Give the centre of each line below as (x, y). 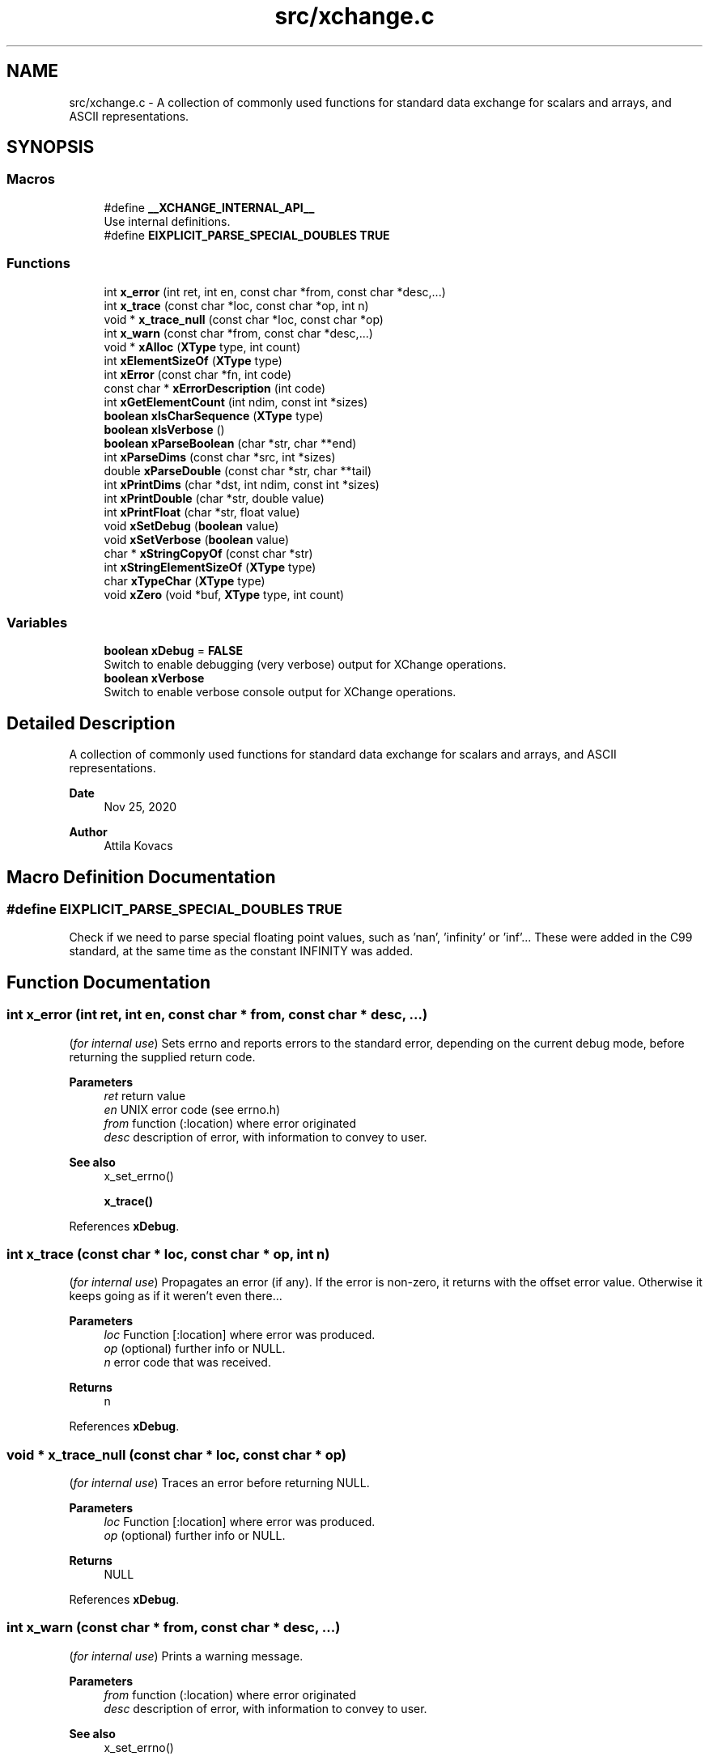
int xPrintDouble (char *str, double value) (214, 498)
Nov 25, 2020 (140, 807)
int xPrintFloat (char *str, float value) (202, 512)
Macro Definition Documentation (141, 877)
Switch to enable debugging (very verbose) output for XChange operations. (305, 665)
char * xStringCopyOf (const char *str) (208, 553)
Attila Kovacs (138, 846)
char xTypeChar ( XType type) (185, 580)
